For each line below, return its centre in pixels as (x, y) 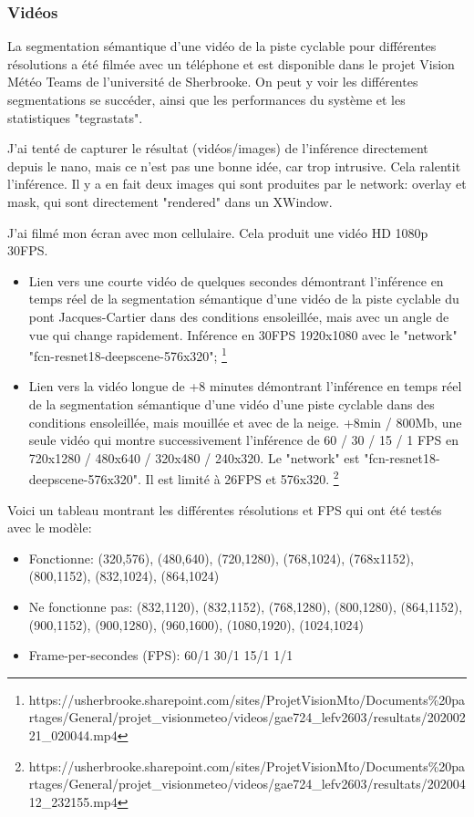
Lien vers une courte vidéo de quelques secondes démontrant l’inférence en (236, 280)
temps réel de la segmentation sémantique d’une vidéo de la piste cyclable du (244, 299)
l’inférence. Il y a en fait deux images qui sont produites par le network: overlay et (237, 184)
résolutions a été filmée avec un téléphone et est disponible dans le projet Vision (231, 63)
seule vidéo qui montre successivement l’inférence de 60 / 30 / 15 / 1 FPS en (244, 440)
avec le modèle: (50, 527)
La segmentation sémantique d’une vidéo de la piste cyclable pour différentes (222, 46)
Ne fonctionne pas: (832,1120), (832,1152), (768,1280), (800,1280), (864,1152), (246, 606)
